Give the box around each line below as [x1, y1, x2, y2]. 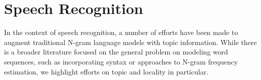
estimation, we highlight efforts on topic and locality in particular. [4, 66, 209, 76]
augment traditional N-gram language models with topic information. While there [4, 36, 257, 47]
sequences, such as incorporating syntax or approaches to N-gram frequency [4, 56, 238, 66]
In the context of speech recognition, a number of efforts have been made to [4, 27, 238, 37]
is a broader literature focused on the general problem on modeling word [4, 46, 228, 57]
